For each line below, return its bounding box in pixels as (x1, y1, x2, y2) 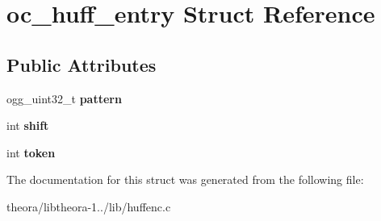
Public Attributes (6, 52, 157, 77)
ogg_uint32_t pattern (6, 90, 122, 106)
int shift (6, 117, 49, 134)
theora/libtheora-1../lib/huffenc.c (6, 198, 171, 215)
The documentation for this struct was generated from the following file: (6, 171, 364, 188)
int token (6, 144, 56, 161)
